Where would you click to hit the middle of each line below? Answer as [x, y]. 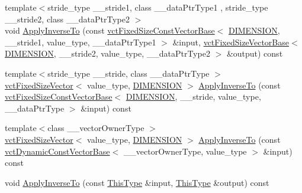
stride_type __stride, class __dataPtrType [128, 73]
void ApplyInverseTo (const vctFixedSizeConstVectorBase [110, 30]
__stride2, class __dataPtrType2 [67, 19]
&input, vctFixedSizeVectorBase [231, 42]
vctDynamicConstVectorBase [57, 151]
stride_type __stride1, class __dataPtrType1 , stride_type [158, 7]
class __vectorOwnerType [96, 128]
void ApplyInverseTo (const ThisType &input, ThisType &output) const [137, 182]
